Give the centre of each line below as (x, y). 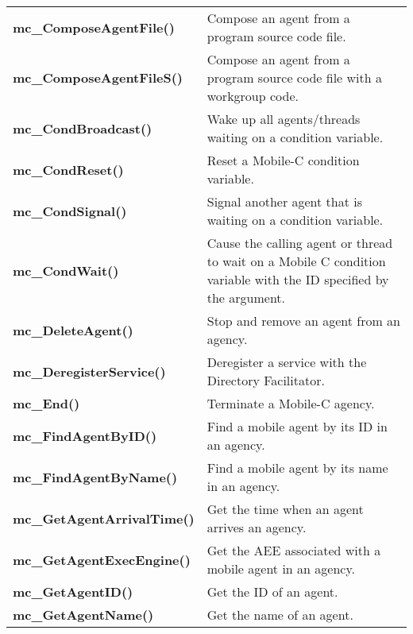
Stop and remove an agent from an (303, 321)
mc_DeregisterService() (89, 371)
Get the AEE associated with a (294, 550)
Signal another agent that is (285, 201)
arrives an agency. (257, 527)
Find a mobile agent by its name (297, 468)
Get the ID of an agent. (272, 591)
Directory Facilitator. (266, 380)
